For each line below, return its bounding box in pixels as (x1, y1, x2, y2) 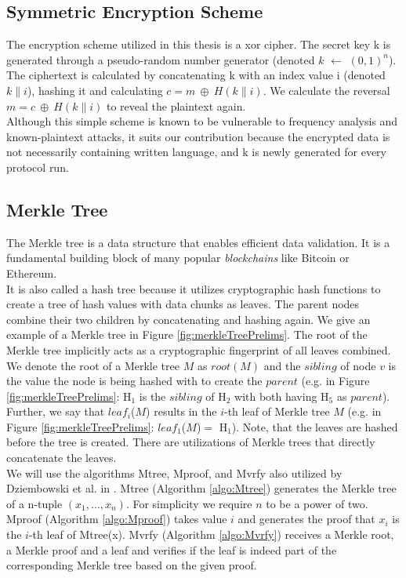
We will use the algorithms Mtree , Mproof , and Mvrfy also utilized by (6, 464, 343, 481)
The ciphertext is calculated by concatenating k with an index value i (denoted (6, 67, 386, 83)
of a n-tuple (6, 495, 63, 511)
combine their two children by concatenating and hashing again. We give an (6, 311, 371, 327)
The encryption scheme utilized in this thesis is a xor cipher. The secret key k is (6, 36, 391, 53)
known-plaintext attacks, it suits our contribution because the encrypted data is (6, 128, 390, 144)
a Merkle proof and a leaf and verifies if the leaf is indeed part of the (6, 541, 337, 558)
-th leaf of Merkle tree (224, 403, 330, 420)
